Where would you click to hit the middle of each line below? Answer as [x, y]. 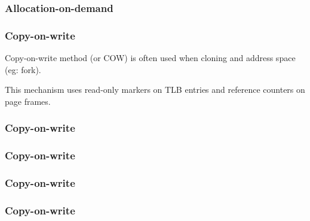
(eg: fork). [23, 69]
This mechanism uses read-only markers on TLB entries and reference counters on [155, 90]
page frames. [28, 101]
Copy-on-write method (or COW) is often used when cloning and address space [150, 58]
